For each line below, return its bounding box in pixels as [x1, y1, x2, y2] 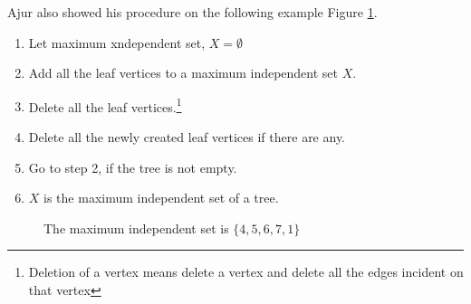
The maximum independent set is [43, 218, 229, 237]
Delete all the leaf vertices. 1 [28, 94, 182, 116]
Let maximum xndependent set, [28, 33, 206, 52]
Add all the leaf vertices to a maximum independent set [28, 63, 339, 82]
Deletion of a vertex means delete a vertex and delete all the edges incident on [28, 262, 464, 281]
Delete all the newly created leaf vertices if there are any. [28, 128, 346, 147]
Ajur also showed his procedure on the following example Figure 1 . [7, 3, 378, 21]
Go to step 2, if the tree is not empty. [28, 157, 237, 176]
